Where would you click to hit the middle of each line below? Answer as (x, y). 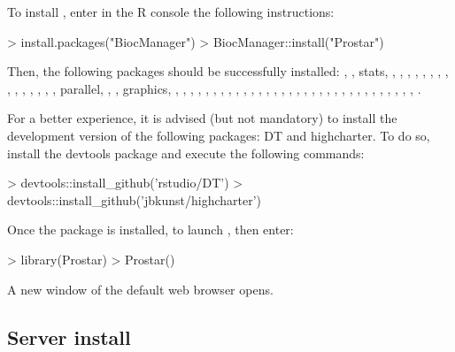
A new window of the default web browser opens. (140, 289)
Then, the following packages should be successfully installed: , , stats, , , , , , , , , (228, 71)
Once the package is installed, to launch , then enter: (150, 230)
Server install (69, 337)
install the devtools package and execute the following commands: (186, 153)
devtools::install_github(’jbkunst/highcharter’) (135, 199)
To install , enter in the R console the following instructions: (171, 11)
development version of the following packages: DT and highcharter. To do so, (219, 135)
